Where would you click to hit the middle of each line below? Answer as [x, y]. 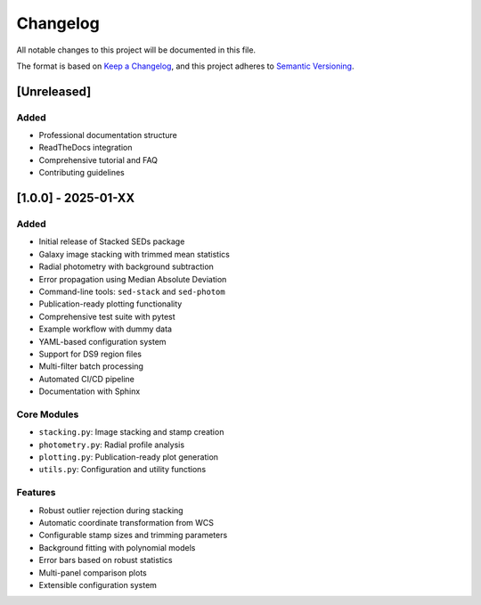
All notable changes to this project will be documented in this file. [136, 50]
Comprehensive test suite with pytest [107, 316]
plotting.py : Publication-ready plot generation [128, 457]
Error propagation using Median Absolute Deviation [133, 279]
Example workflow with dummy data [106, 329]
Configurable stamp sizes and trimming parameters [133, 536]
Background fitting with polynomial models [117, 547]
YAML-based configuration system [102, 341]
